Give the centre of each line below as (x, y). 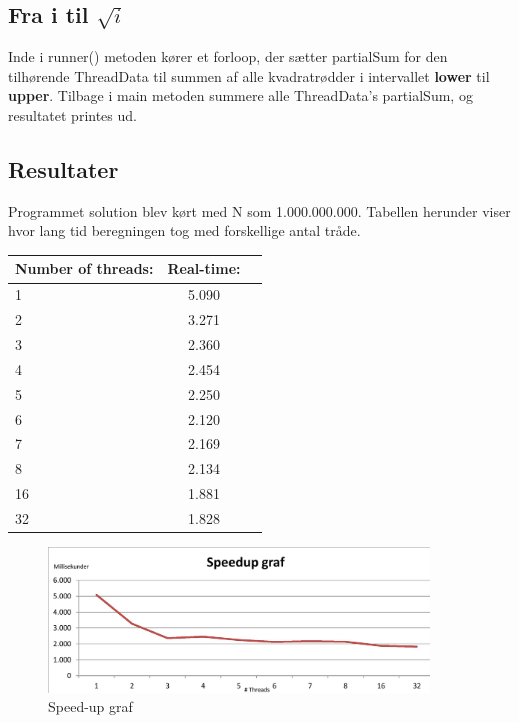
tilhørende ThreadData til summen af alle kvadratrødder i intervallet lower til (249, 75)
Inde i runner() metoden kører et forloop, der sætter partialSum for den (228, 56)
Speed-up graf (90, 706)
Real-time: (204, 268)
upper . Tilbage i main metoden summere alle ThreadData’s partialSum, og (240, 95)
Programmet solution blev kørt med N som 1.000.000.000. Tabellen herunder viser (259, 210)
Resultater (63, 168)
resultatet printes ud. (72, 114)
